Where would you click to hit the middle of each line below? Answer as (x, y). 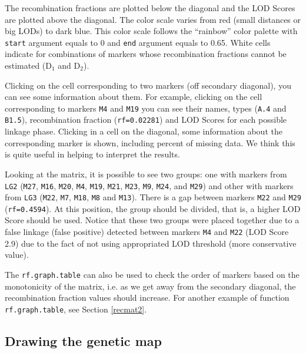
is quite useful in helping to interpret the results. (92, 154)
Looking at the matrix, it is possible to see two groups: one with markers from (146, 174)
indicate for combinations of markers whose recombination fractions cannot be (146, 54)
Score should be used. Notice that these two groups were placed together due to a (152, 220)
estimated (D (28, 65)
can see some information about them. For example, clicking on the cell (134, 97)
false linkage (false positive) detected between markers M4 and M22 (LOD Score (147, 232)
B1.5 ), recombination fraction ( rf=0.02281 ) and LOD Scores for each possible (146, 120)
